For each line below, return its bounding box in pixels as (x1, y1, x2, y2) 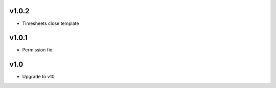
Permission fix (22, 47, 53, 53)
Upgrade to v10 (22, 74, 55, 80)
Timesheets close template (22, 20, 79, 26)
